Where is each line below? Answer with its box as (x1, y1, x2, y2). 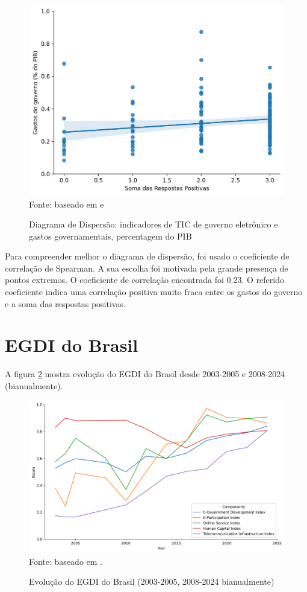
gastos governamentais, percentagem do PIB (29, 229, 192, 242)
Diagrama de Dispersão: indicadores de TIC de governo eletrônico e (29, 218, 278, 231)
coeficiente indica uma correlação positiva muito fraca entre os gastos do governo (5, 285, 303, 298)
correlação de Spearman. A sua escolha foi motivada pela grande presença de (5, 261, 288, 274)
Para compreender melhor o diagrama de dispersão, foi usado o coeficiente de (5, 250, 290, 263)
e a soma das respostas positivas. (5, 297, 126, 310)
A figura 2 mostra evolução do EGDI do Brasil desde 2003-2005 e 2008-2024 (5, 368, 285, 380)
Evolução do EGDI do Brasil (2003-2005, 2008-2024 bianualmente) (29, 575, 274, 588)
